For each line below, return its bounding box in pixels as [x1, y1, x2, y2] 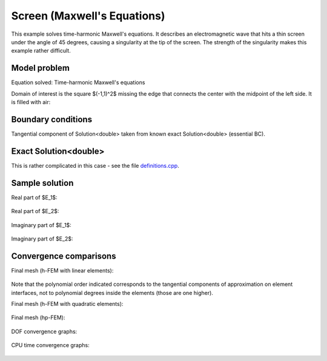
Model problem [11, 63, 70, 73]
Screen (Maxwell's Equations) [11, 9, 165, 22]
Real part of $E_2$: [11, 208, 59, 215]
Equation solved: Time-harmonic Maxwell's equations [11, 79, 145, 86]
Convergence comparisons [11, 251, 116, 261]
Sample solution [11, 177, 74, 188]
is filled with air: [11, 99, 51, 106]
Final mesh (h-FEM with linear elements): [11, 267, 114, 274]
